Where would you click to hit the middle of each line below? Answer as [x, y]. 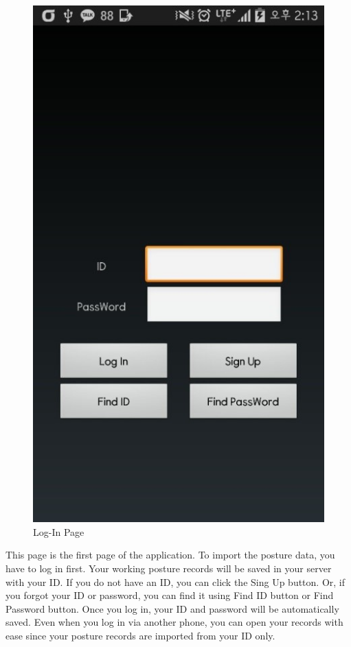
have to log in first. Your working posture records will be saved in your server [169, 568]
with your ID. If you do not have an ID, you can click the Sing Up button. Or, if [175, 581]
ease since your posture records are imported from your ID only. [140, 635]
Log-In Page [59, 531]
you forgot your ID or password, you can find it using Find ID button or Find [170, 595]
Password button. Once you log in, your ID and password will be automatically [172, 608]
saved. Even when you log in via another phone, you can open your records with [174, 622]
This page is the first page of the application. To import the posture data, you [170, 555]
